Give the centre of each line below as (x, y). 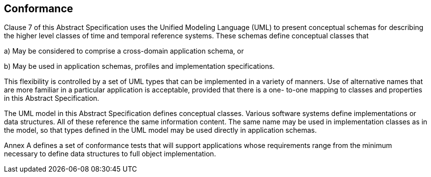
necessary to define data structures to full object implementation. (110, 154)
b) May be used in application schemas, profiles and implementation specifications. (139, 66)
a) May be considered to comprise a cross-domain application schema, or (124, 51)
